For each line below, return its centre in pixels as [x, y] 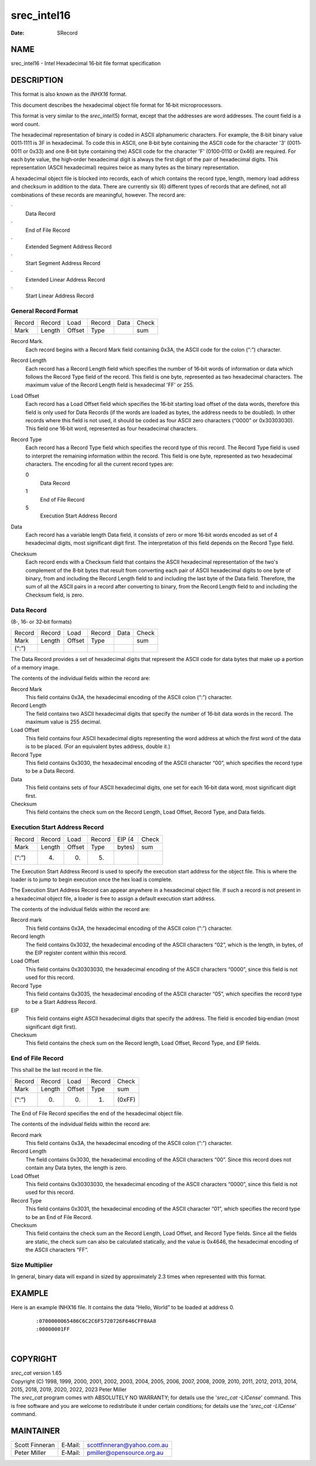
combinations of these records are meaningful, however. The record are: [98, 195]
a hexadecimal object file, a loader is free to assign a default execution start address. [113, 898]
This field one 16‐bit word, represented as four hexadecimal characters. [112, 429]
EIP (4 [126, 839]
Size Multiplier [32, 1265]
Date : [18, 33]
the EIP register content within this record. [76, 953]
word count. [25, 124]
